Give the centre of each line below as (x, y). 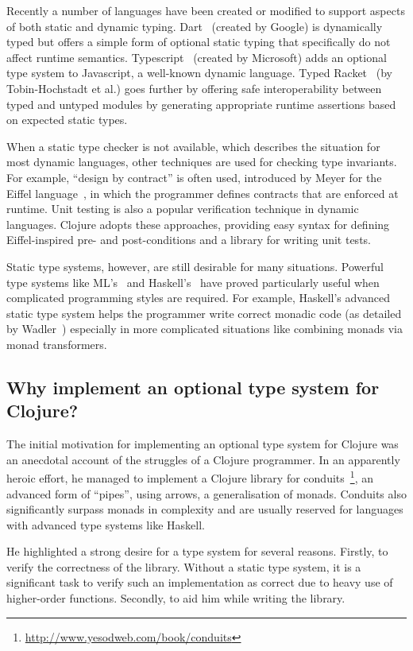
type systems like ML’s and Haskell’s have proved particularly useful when (193, 282)
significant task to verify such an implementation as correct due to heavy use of (200, 582)
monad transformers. (57, 344)
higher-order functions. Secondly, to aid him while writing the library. (176, 598)
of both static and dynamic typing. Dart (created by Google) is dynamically (195, 26)
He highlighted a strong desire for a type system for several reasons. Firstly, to (197, 551)
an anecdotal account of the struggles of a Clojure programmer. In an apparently (203, 459)
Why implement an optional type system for (193, 387)
